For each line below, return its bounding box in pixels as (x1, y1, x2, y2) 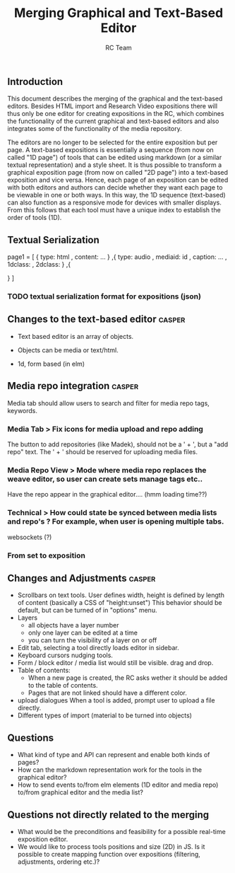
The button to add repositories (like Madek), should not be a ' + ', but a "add (7, 440, 228, 449)
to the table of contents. (28, 681, 98, 690)
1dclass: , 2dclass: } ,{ (7, 260, 71, 269)
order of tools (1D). (7, 214, 62, 222)
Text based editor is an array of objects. (17, 332, 134, 340)
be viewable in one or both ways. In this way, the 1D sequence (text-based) (7, 191, 226, 200)
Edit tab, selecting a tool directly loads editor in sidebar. (17, 644, 179, 652)
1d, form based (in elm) (17, 359, 85, 368)
